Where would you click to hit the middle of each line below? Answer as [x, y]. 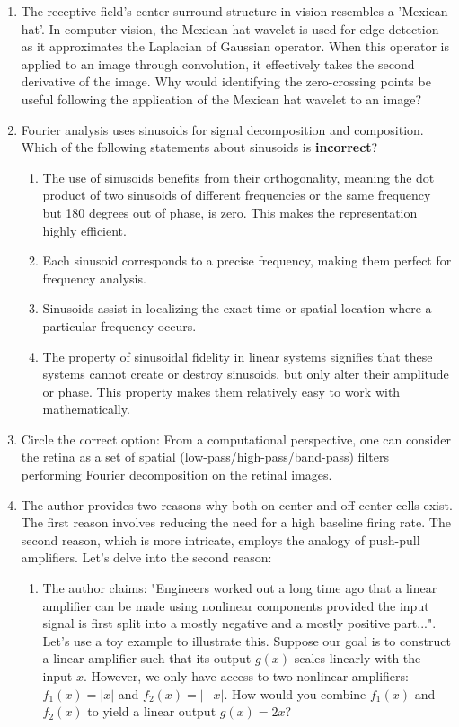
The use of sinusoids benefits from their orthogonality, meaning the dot [238, 177]
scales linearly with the [357, 658]
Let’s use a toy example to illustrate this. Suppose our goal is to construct [247, 640]
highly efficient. [84, 230]
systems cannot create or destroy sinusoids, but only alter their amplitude [246, 374]
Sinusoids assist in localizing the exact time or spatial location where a [237, 308]
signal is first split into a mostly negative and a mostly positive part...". [239, 623]
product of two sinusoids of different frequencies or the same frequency [237, 195]
